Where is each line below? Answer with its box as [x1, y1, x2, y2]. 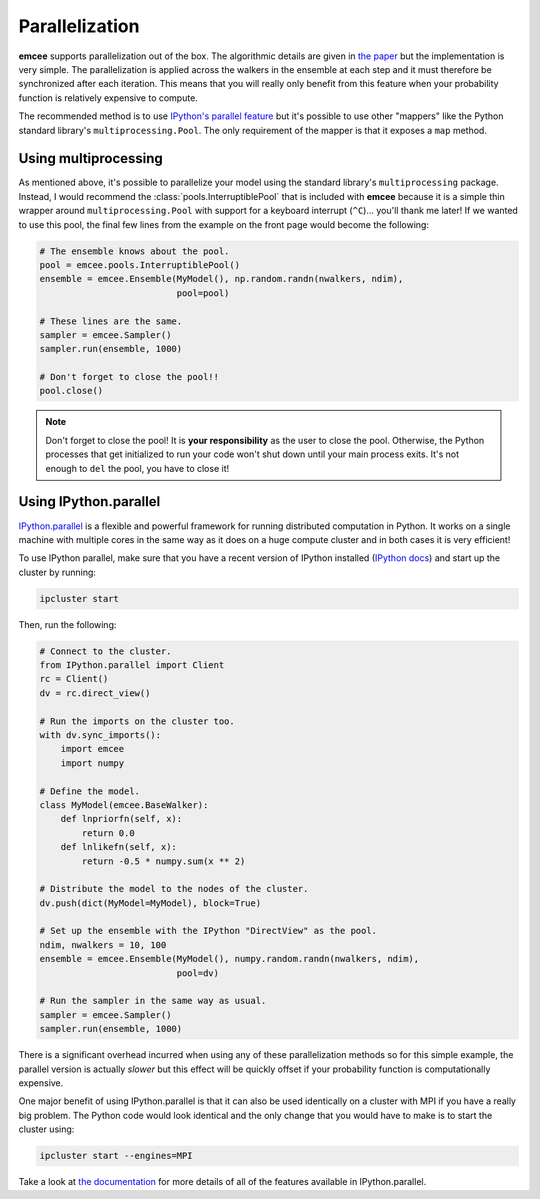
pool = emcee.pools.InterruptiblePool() [39, 259, 240, 270]
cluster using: [18, 1123, 75, 1135]
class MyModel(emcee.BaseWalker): [39, 799, 209, 810]
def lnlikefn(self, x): [60, 841, 177, 853]
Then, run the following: [18, 618, 117, 630]
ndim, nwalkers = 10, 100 [39, 939, 167, 950]
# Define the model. [39, 785, 140, 797]
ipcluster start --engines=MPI [39, 1150, 194, 1162]
